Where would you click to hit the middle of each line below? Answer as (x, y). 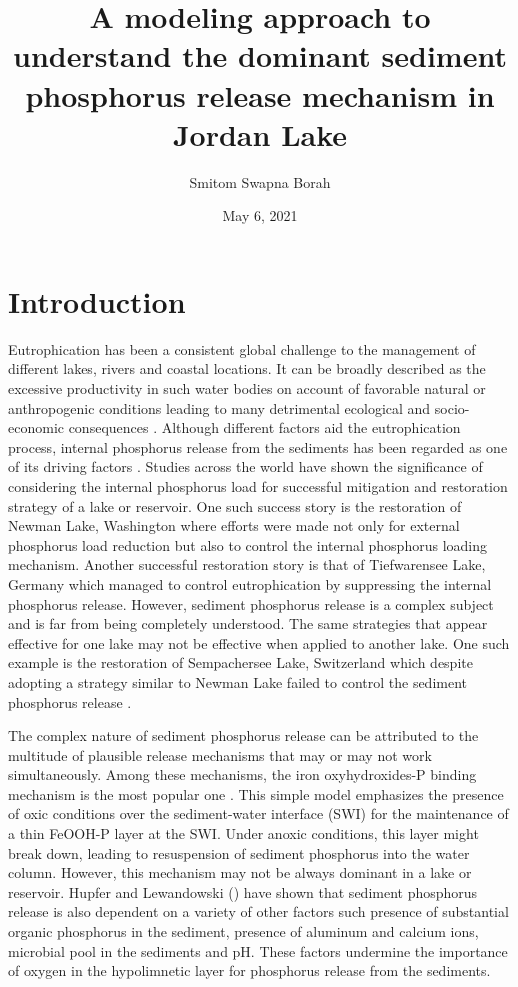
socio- (452, 407)
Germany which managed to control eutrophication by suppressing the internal (250, 583)
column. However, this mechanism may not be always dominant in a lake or (240, 872)
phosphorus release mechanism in (260, 94)
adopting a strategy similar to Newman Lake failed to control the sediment (238, 681)
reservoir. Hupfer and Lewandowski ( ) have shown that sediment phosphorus (243, 891)
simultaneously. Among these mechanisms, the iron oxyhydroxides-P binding (242, 774)
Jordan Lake (260, 133)
